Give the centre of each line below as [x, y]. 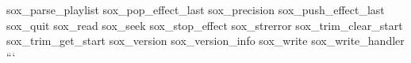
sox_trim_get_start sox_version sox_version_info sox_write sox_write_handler [205, 41]
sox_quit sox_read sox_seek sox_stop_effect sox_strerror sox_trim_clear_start [205, 25]
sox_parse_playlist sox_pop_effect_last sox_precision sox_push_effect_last [196, 9]
